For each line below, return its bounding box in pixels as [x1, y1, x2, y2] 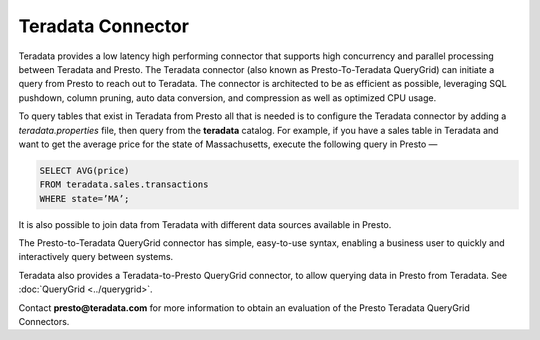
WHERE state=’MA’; [39, 193, 130, 204]
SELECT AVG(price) [39, 165, 130, 176]
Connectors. [18, 315, 70, 327]
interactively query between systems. [18, 251, 174, 263]
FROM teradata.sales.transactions [39, 179, 209, 190]
